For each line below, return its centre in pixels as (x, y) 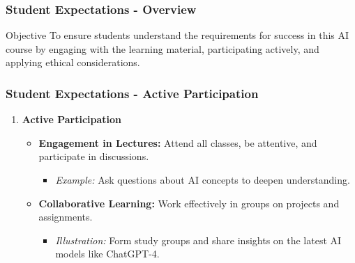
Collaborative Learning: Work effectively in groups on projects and (189, 203)
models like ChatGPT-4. (107, 254)
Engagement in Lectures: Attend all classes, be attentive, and (178, 142)
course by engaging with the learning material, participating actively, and (163, 48)
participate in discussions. (94, 156)
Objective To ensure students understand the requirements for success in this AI (177, 35)
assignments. (66, 217)
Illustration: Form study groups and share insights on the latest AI (198, 240)
